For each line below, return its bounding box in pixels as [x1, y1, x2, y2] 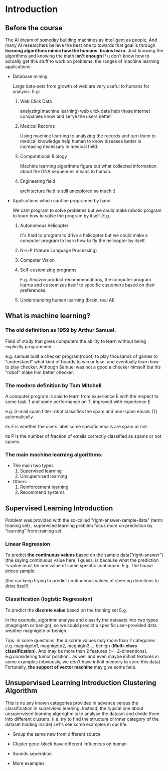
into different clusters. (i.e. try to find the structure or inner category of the [5, 716, 159, 722]
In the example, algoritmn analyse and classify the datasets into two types [5, 616, 158, 623]
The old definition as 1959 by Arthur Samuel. [5, 327, 116, 334]
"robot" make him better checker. [5, 369, 74, 375]
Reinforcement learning [20, 484, 69, 490]
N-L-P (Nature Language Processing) [20, 248, 97, 253]
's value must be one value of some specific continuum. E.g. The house [5, 563, 153, 569]
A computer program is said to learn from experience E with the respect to [5, 393, 159, 399]
